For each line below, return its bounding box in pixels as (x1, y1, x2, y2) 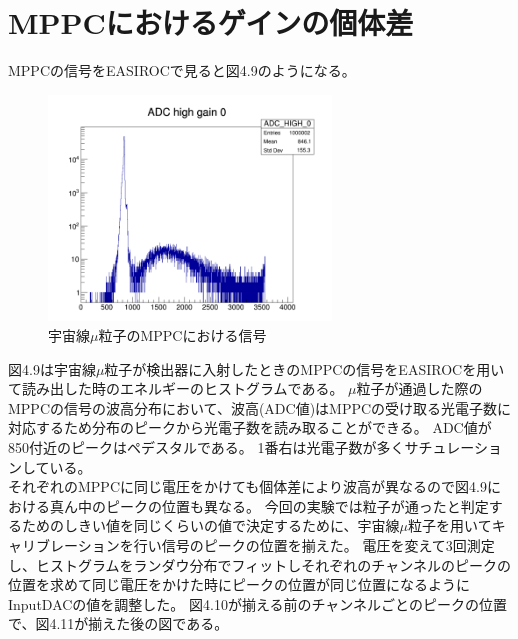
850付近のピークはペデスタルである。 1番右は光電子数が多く (8, 437, 405, 458)
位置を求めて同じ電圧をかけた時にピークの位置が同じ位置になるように (8, 574, 470, 595)
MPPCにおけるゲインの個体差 (8, 2, 414, 43)
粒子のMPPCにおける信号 (98, 325, 267, 346)
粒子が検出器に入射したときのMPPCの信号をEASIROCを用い (104, 358, 505, 379)
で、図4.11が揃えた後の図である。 (8, 613, 229, 634)
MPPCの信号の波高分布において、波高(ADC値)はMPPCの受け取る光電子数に (8, 397, 512, 418)
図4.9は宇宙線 (8, 358, 96, 379)
